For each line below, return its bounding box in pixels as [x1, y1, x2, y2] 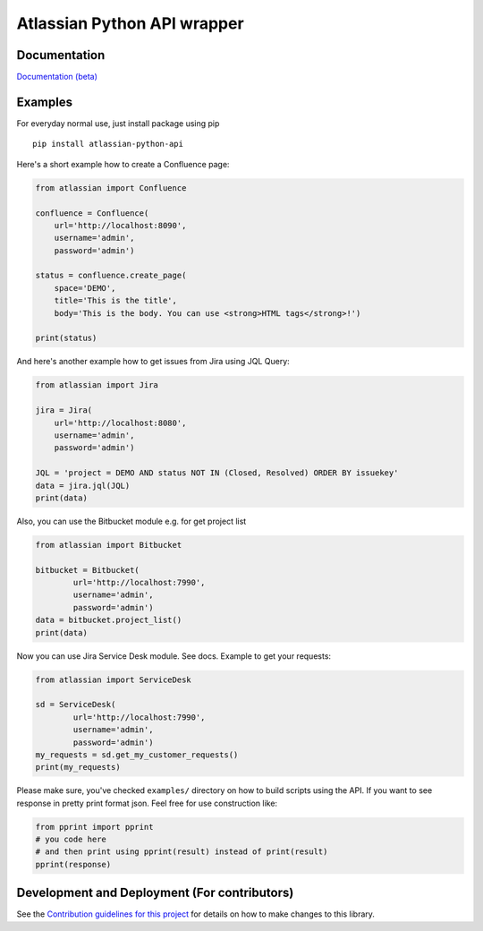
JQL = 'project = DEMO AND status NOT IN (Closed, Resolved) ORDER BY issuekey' [35, 468, 399, 478]
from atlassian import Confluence [35, 183, 187, 192]
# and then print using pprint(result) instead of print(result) [35, 847, 328, 857]
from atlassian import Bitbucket [35, 540, 182, 550]
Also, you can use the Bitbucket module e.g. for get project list [16, 516, 247, 526]
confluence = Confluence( [35, 208, 149, 218]
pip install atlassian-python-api [32, 139, 183, 149]
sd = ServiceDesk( [35, 699, 116, 710]
